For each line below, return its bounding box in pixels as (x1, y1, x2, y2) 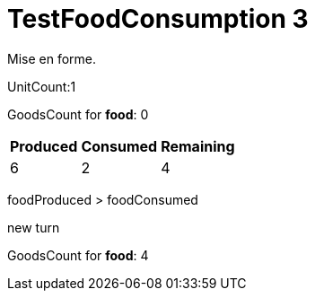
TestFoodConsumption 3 (7, 4, 309, 34)
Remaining (161, 136, 235, 155)
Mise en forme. (7, 50, 97, 66)
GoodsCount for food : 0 (7, 106, 149, 122)
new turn (7, 219, 60, 235)
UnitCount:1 (7, 78, 76, 94)
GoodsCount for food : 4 (7, 247, 149, 263)
